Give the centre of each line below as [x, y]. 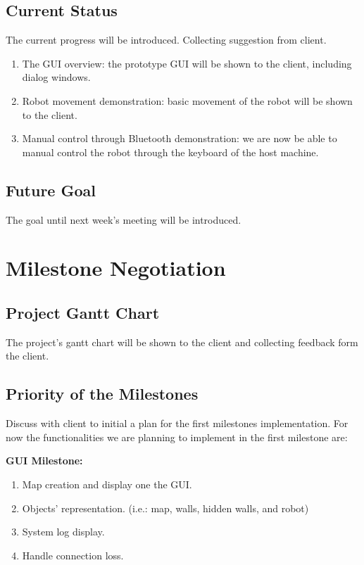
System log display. [63, 532]
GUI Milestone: [44, 461]
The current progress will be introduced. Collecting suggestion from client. [166, 40]
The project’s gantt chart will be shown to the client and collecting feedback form [182, 342]
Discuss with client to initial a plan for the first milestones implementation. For [177, 423]
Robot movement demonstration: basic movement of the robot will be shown [187, 100]
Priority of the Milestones [102, 394]
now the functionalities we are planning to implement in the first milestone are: [177, 437]
